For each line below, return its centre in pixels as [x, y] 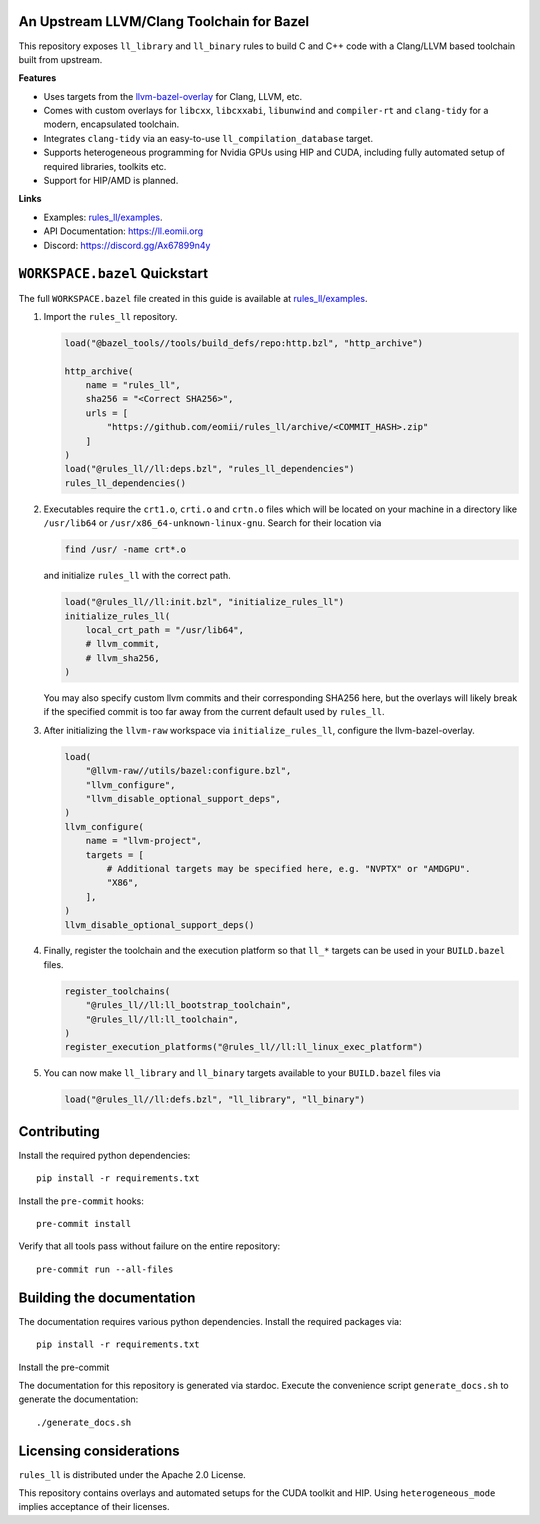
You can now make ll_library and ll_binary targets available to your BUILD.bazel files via [242, 1073]
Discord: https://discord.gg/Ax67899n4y [127, 245]
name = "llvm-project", [143, 841]
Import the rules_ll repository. [110, 316]
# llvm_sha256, [122, 658]
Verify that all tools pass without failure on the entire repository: [149, 1246]
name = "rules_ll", [133, 385]
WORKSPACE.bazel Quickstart [113, 273]
